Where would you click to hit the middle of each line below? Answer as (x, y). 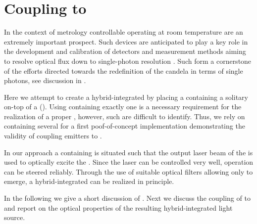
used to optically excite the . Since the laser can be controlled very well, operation (129, 162)
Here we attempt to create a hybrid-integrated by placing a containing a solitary (126, 97)
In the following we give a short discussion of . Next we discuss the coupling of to (127, 198)
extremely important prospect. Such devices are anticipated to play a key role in (126, 41)
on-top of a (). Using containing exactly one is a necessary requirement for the (123, 107)
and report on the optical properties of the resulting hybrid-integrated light (118, 207)
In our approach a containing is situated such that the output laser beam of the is (128, 152)
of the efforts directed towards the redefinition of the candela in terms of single (124, 70)
